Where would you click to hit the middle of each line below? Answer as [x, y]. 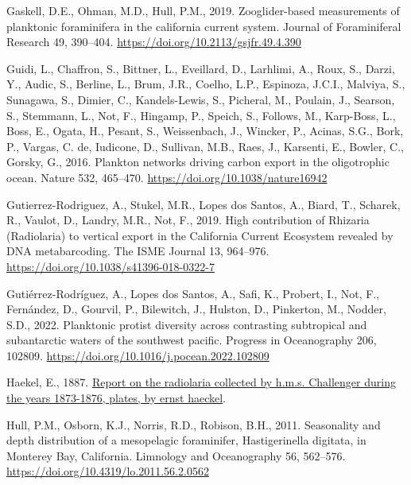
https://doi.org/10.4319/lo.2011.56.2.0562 [108, 471]
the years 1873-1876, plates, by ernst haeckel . [116, 398]
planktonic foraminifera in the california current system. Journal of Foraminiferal [204, 26]
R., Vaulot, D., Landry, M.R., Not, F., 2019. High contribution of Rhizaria [188, 220]
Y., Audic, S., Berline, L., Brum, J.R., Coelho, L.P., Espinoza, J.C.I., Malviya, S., [206, 84]
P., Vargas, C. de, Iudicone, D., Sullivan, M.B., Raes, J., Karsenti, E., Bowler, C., [205, 146]
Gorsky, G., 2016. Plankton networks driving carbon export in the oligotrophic [198, 162]
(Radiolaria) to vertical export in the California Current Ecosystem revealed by [200, 235]
